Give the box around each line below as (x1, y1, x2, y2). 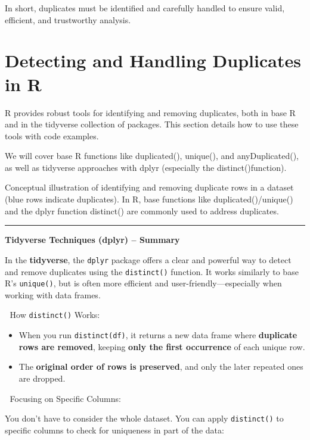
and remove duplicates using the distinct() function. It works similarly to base (5, 265, 299, 277)
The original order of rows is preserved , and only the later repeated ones (18, 360, 303, 373)
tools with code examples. (5, 129, 99, 142)
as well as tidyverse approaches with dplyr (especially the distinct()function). (5, 161, 287, 173)
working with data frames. (5, 288, 101, 301)
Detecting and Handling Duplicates (5, 48, 301, 73)
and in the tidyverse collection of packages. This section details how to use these (5, 118, 299, 130)
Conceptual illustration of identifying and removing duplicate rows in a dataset (5, 181, 294, 194)
